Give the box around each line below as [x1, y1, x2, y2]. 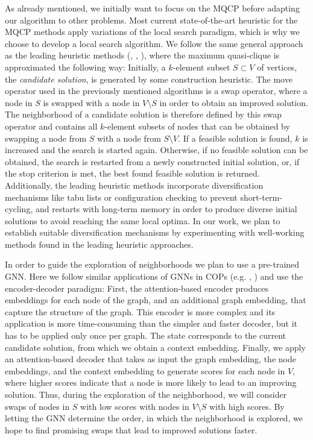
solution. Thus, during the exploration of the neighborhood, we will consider [5, 388, 287, 400]
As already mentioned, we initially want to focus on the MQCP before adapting [5, 2, 300, 14]
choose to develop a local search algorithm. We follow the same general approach [5, 37, 303, 49]
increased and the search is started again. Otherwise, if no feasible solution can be [5, 143, 308, 156]
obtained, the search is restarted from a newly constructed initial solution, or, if [5, 155, 300, 168]
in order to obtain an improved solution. [159, 96, 308, 108]
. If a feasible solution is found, [178, 131, 292, 144]
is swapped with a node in [43, 96, 140, 108]
